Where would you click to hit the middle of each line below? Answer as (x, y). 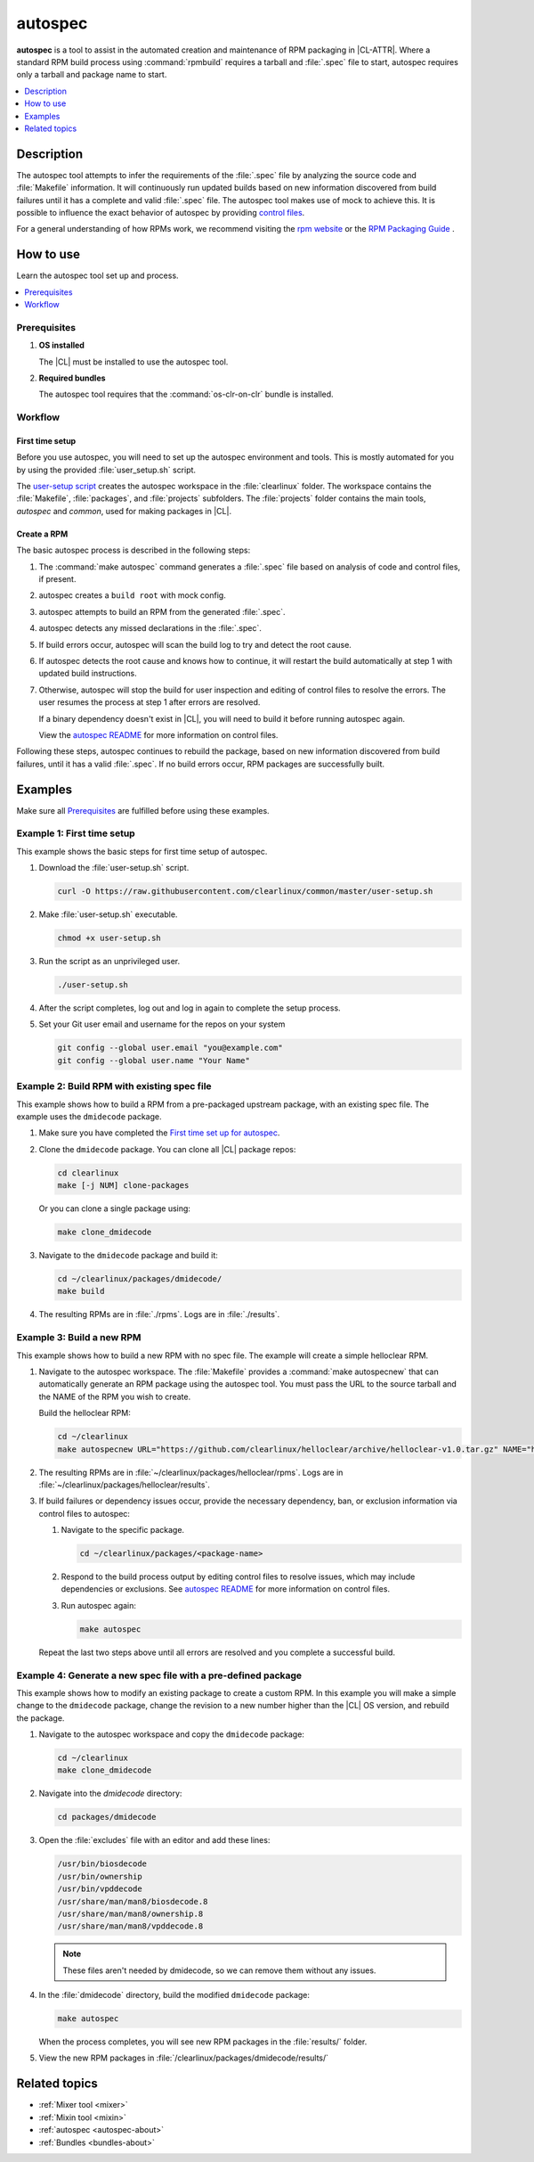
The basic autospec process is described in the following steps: (133, 550)
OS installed (61, 345)
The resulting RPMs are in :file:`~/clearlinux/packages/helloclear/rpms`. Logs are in (191, 1472)
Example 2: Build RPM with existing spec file (114, 1086)
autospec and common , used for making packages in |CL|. (124, 511)
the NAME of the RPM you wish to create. (115, 1396)
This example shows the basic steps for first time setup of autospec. (142, 851)
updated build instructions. (88, 674)
